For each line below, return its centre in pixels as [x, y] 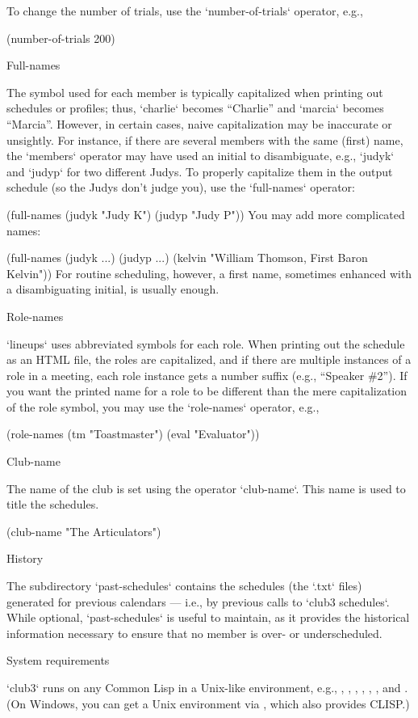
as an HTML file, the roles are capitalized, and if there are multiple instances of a [209, 359]
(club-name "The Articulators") [84, 531]
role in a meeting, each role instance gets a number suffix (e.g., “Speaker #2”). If [207, 375]
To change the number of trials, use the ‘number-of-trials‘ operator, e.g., [185, 11]
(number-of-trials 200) [61, 38]
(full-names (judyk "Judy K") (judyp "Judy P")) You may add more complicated [206, 214]
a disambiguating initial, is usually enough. [113, 289]
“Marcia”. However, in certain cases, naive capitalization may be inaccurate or [199, 123]
